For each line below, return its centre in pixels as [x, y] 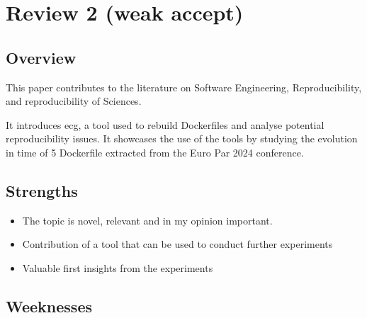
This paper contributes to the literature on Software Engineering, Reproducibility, [184, 87]
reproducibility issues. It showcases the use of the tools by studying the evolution [182, 138]
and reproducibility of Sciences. [74, 101]
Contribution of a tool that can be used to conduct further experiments [177, 244]
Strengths [42, 190]
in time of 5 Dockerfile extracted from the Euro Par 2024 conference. [155, 152]
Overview [41, 57]
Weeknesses [49, 306]
